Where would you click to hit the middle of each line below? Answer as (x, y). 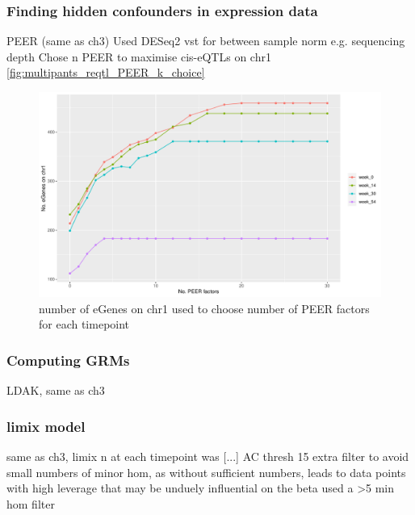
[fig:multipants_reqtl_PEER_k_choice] (106, 72)
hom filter (31, 503)
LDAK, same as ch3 (56, 390)
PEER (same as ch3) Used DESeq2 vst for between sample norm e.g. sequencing (206, 41)
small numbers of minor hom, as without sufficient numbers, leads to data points (206, 472)
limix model (46, 426)
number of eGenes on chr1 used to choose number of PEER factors (204, 308)
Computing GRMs (68, 360)
